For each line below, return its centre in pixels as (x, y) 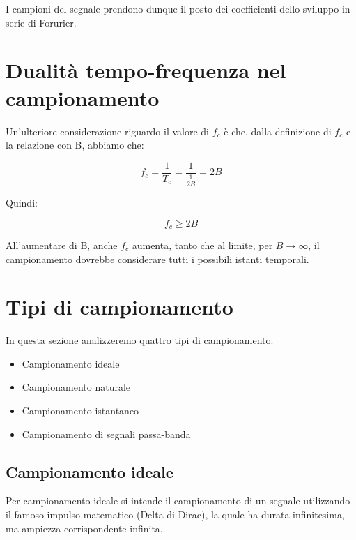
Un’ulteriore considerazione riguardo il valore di (108, 131)
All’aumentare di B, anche (62, 245)
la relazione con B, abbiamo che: (75, 145)
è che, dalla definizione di (278, 131)
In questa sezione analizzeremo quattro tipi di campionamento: (140, 340)
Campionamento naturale (76, 387)
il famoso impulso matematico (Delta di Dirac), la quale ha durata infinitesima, (175, 515)
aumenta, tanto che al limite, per (202, 245)
